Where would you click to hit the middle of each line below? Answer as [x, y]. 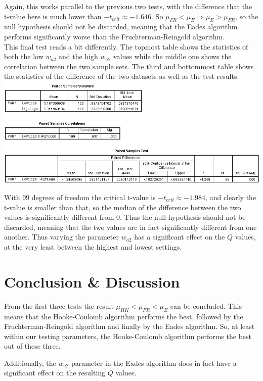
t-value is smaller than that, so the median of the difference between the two [123, 207]
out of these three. [32, 346]
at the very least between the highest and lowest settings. [93, 247]
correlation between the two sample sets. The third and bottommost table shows [129, 66]
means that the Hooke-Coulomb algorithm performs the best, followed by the [124, 316]
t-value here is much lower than [53, 16]
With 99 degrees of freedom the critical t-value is [80, 197]
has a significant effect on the [180, 237]
